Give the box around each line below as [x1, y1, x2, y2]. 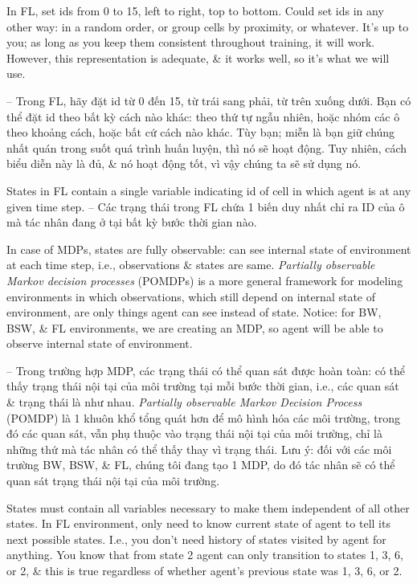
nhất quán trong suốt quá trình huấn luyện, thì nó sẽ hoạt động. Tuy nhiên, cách [6, 139, 407, 156]
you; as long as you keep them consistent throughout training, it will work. [6, 34, 375, 51]
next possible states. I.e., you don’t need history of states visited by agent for [6, 530, 386, 547]
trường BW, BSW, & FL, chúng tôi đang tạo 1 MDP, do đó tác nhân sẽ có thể [6, 456, 395, 473]
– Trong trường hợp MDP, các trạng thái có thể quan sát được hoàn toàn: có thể [6, 361, 406, 378]
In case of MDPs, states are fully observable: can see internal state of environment [6, 240, 411, 257]
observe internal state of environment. [6, 335, 193, 352]
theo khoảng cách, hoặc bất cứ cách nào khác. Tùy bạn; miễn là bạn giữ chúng [6, 124, 395, 141]
